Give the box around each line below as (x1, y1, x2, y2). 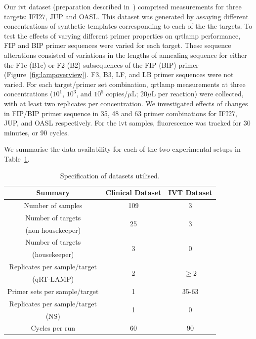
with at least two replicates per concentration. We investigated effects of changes (4, 98, 248, 108)
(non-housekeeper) (25, 224, 81, 235)
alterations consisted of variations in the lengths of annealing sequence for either (4, 49, 247, 60)
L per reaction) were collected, (151, 88, 244, 99)
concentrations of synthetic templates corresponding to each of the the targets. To (4, 21, 253, 31)
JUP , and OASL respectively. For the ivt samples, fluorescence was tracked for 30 (4, 118, 251, 128)
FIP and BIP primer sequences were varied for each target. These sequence (4, 40, 231, 50)
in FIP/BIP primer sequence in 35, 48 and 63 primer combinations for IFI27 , (4, 108, 237, 118)
